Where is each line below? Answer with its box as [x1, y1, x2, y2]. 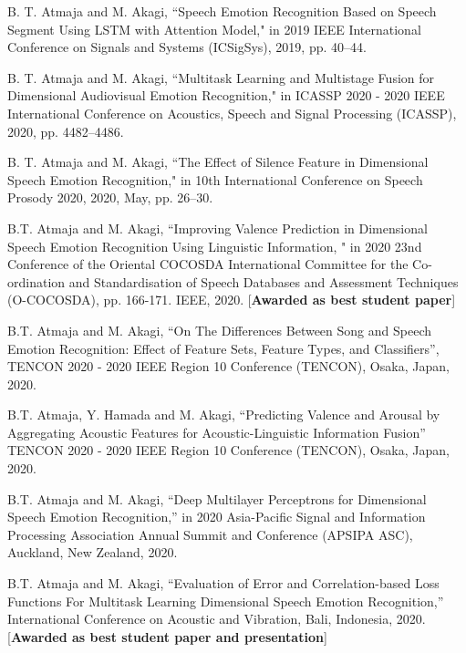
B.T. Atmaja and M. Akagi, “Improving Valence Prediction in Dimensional [7, 218, 428, 237]
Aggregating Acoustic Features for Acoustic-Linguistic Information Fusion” [7, 422, 426, 441]
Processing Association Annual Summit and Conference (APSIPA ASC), [7, 524, 413, 544]
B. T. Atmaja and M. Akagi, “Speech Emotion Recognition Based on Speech [7, 2, 437, 20]
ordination [7, 272, 66, 291]
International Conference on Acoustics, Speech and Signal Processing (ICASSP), [7, 103, 457, 122]
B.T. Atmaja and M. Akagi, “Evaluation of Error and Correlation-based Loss [7, 574, 440, 593]
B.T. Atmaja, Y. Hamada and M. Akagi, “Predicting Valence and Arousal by [7, 405, 440, 424]
